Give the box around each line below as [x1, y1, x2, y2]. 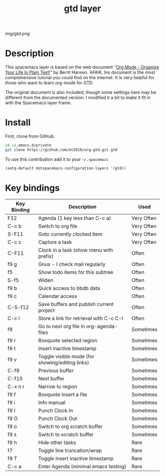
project [38, 307, 55, 314]
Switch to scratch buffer [38, 431, 94, 438]
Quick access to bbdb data [38, 285, 101, 292]
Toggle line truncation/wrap [38, 447, 102, 454]
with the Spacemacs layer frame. [5, 100, 72, 106]
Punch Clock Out [38, 415, 78, 422]
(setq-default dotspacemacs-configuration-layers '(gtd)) [5, 166, 126, 171]
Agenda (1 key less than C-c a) [38, 214, 111, 221]
